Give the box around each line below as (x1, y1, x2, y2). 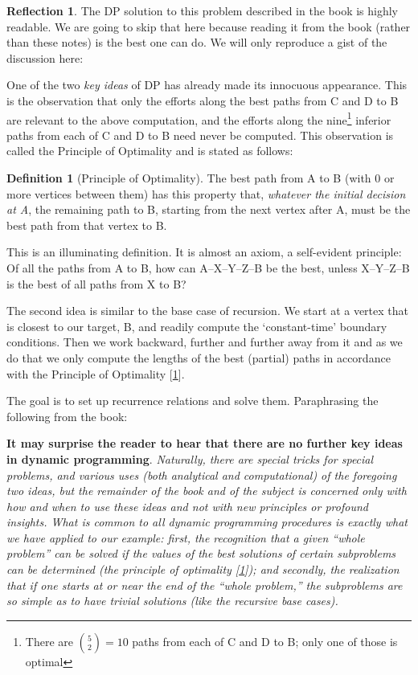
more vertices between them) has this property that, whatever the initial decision (6, 185, 406, 202)
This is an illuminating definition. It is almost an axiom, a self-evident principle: (6, 243, 402, 260)
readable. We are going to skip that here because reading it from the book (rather (6, 18, 411, 35)
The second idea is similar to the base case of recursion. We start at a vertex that (6, 302, 408, 319)
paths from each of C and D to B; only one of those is (132, 632, 398, 649)
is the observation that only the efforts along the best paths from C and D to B (6, 92, 399, 108)
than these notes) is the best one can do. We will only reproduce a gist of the (6, 34, 387, 51)
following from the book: (6, 407, 128, 424)
